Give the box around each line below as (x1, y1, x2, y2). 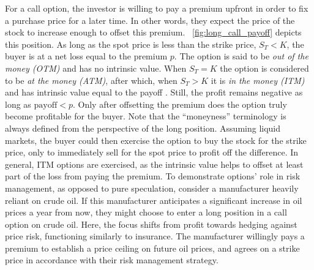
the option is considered (220, 61, 309, 74)
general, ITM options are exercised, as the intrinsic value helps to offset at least (5, 157, 304, 170)
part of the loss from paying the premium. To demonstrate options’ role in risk (5, 170, 301, 182)
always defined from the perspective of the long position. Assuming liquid (5, 121, 281, 134)
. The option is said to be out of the (174, 50, 308, 62)
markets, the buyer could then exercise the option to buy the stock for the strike (5, 133, 307, 146)
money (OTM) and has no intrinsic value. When (5, 61, 187, 74)
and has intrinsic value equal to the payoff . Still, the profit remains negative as (5, 86, 303, 99)
